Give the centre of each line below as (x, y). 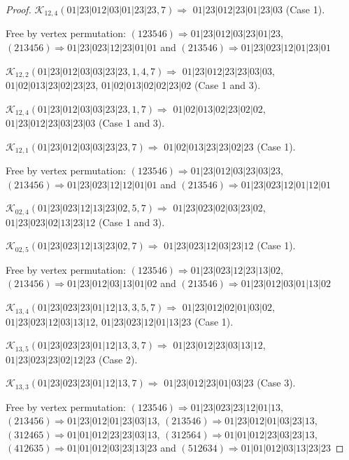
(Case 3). (276, 383)
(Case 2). (118, 359)
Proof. (19, 9)
